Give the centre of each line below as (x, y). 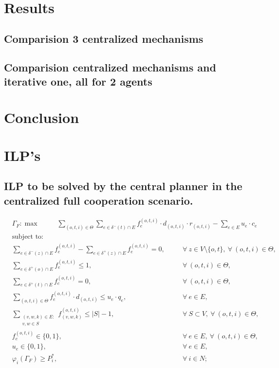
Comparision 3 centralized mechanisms (104, 38)
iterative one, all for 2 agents (78, 81)
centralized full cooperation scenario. (99, 200)
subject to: (28, 237)
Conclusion (42, 117)
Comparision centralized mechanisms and (110, 67)
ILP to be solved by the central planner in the (123, 186)
